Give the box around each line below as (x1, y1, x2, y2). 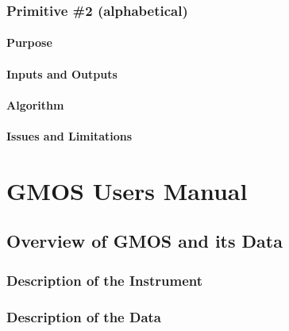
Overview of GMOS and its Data (6, 229, 283, 253)
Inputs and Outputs (6, 65, 118, 82)
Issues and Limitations (6, 128, 133, 144)
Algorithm (6, 96, 64, 113)
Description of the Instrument (6, 270, 203, 290)
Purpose (6, 34, 52, 51)
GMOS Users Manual (6, 174, 248, 206)
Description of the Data (6, 306, 162, 326)
